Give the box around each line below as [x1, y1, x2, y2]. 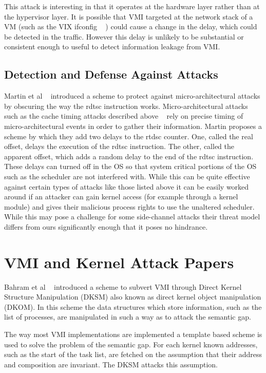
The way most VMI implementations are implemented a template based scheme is [4, 328, 262, 339]
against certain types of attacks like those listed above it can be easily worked [4, 181, 249, 192]
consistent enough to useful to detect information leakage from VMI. [4, 41, 220, 52]
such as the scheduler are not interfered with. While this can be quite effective [4, 171, 250, 181]
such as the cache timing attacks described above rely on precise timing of [4, 110, 243, 121]
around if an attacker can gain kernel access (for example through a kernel [4, 191, 238, 202]
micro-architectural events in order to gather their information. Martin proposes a [4, 120, 262, 131]
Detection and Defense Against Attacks [4, 66, 218, 82]
